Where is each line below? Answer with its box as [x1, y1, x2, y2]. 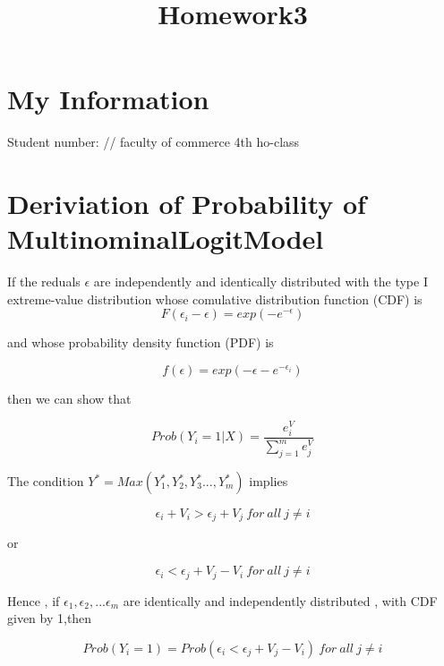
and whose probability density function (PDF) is [7, 333, 274, 352]
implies [249, 472, 288, 490]
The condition [7, 472, 84, 490]
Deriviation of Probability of [7, 185, 366, 222]
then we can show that [7, 389, 132, 407]
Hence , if [7, 591, 60, 610]
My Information [7, 81, 209, 117]
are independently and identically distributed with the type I [93, 272, 428, 291]
